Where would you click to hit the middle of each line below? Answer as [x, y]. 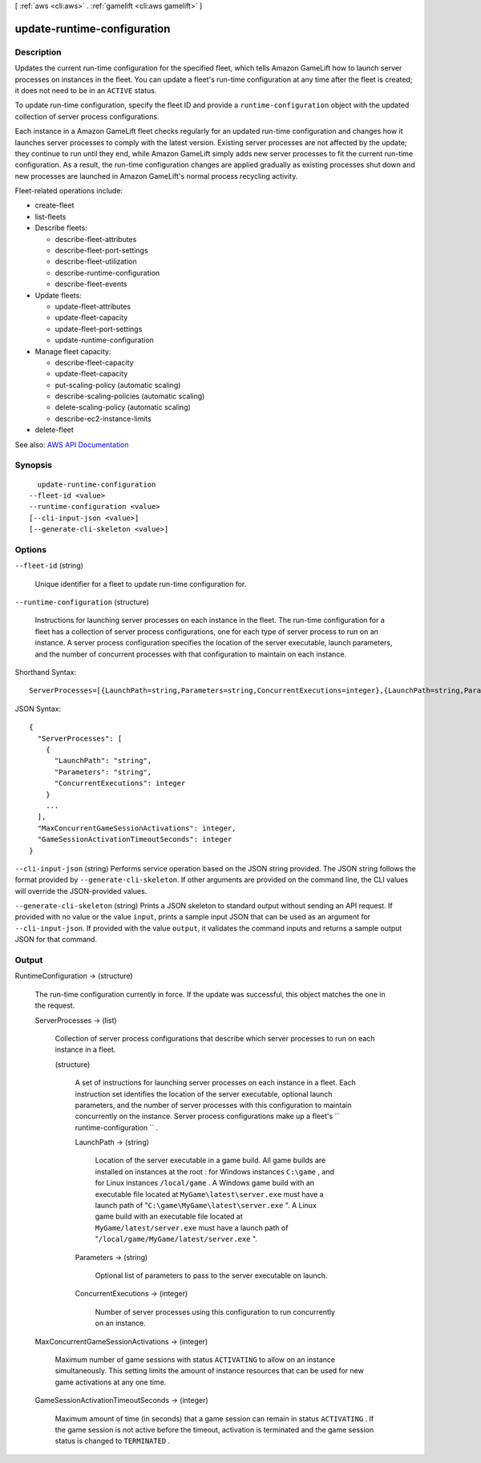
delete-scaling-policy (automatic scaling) [123, 407]
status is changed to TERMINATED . [113, 1441]
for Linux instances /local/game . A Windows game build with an [205, 1183]
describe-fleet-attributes [96, 239]
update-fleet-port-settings [99, 329]
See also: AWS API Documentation [72, 444]
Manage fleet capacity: [73, 351]
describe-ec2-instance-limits [103, 418]
